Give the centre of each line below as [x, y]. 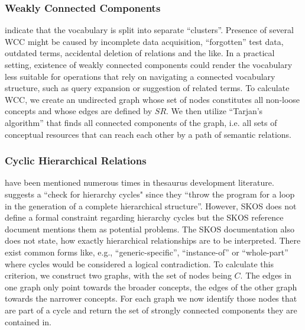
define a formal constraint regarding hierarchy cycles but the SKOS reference [144, 217]
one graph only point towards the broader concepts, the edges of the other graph [151, 287]
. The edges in [266, 275]
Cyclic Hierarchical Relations [76, 161]
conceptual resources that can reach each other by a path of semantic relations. [148, 134]
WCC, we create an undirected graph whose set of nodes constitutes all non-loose [152, 99]
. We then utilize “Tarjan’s [215, 111]
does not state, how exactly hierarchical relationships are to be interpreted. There [153, 240]
